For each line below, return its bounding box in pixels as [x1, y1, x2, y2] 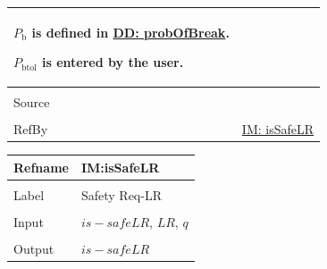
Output [13, 240, 54, 258]
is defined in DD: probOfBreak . [31, 22, 230, 41]
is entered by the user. [42, 53, 184, 71]
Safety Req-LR [80, 185, 162, 204]
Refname [13, 157, 69, 176]
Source [13, 93, 50, 112]
